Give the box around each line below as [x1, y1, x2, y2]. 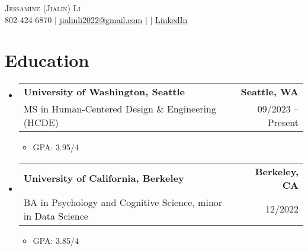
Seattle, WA [240, 85, 299, 99]
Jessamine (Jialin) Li [5, 2, 81, 14]
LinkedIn [155, 13, 188, 25]
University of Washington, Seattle [23, 85, 185, 99]
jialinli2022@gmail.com [59, 13, 143, 25]
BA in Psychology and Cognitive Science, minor [23, 195, 223, 209]
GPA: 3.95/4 [33, 141, 79, 153]
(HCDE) [23, 115, 59, 130]
